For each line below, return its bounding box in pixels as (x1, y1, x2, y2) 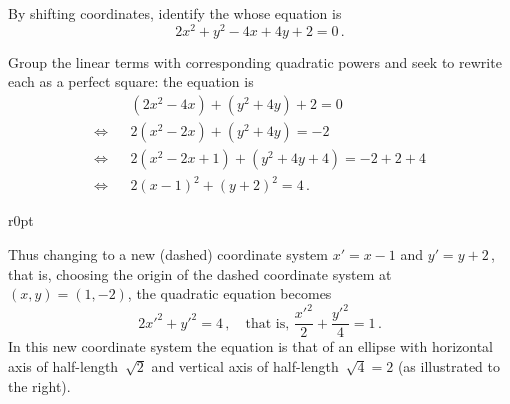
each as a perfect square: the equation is (8, 71, 254, 92)
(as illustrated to (397, 356, 500, 377)
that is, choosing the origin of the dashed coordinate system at (8, 263, 392, 284)
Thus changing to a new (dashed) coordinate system (8, 244, 328, 265)
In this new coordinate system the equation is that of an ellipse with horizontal (8, 336, 494, 357)
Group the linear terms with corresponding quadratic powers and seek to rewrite (8, 51, 502, 72)
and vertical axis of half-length (151, 356, 339, 377)
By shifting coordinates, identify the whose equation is (8, 3, 342, 23)
